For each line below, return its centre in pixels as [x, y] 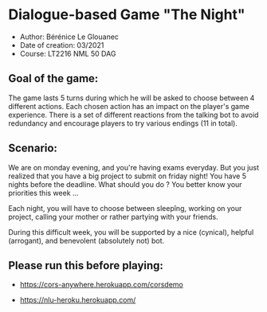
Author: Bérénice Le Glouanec [69, 37]
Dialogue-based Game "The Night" [127, 15]
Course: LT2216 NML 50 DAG [68, 53]
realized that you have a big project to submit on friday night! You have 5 [128, 176]
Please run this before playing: [86, 265]
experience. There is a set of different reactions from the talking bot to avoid [133, 115]
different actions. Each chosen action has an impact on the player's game [129, 106]
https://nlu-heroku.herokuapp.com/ [78, 300]
